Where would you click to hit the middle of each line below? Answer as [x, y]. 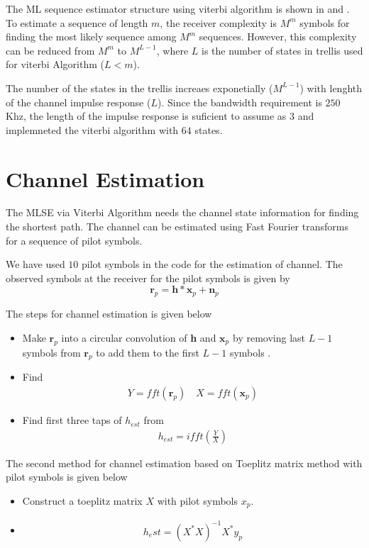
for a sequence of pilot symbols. [74, 240]
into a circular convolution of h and [139, 337]
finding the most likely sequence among [91, 37]
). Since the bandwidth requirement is [239, 102]
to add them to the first [148, 352]
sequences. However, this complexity [278, 37]
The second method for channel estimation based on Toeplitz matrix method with [184, 463]
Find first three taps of [72, 420]
